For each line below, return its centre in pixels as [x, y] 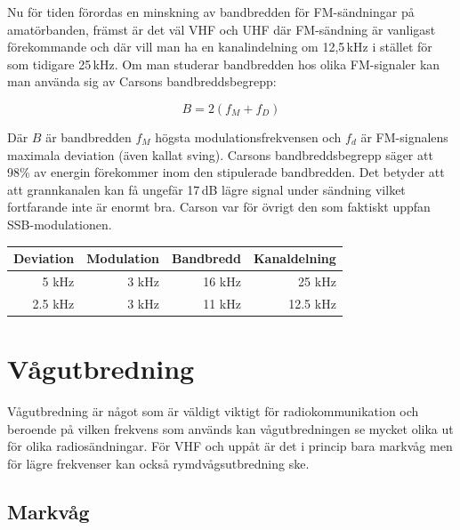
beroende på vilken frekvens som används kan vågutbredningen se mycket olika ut [230, 428]
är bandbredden [89, 137]
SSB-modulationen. [60, 224]
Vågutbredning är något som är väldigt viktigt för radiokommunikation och [213, 410]
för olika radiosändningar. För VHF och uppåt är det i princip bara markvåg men [230, 446]
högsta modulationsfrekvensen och [248, 137]
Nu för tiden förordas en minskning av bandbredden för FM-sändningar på [211, 12]
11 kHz [222, 303]
